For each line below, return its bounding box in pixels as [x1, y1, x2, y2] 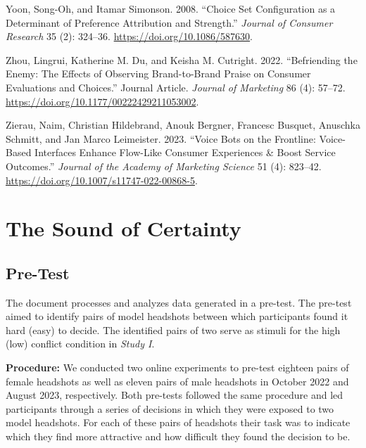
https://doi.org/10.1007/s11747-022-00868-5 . [6, 172, 198, 187]
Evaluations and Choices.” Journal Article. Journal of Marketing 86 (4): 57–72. [6, 79, 346, 94]
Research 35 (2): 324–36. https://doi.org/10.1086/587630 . [6, 29, 253, 44]
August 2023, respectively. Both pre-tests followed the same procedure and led [6, 388, 343, 402]
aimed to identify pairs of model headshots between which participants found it [6, 309, 348, 324]
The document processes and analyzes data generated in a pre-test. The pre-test [6, 295, 352, 309]
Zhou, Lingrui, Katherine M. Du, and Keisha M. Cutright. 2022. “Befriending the [6, 52, 358, 67]
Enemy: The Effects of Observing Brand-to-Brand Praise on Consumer [6, 66, 311, 81]
